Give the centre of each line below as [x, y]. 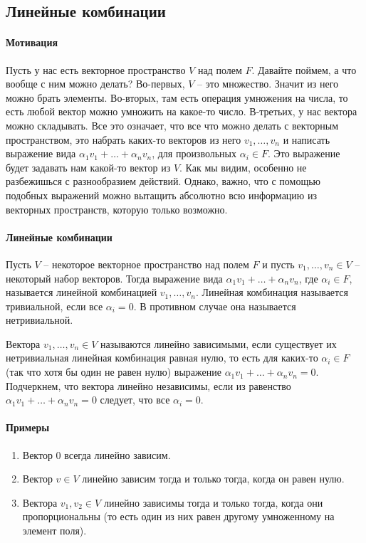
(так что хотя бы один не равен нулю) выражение [114, 372]
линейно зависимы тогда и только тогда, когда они [213, 502]
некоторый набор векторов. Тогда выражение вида [114, 278]
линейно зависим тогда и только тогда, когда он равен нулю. [213, 479]
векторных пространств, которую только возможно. [117, 209]
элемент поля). [54, 531]
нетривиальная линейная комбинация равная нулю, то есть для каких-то [162, 358]
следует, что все [135, 400]
